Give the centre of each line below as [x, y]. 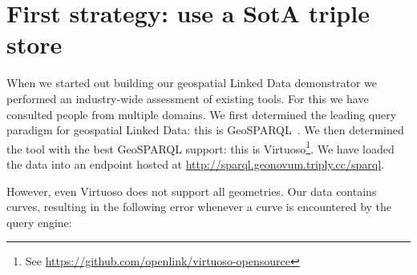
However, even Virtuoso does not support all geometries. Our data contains [192, 191]
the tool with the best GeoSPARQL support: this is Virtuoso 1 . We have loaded [200, 147]
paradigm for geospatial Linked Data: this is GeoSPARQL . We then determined [205, 130]
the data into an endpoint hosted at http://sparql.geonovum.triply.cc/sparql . [196, 163]
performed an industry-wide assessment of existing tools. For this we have [188, 98]
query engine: [39, 222]
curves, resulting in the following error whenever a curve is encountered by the [199, 207]
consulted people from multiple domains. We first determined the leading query [202, 114]
